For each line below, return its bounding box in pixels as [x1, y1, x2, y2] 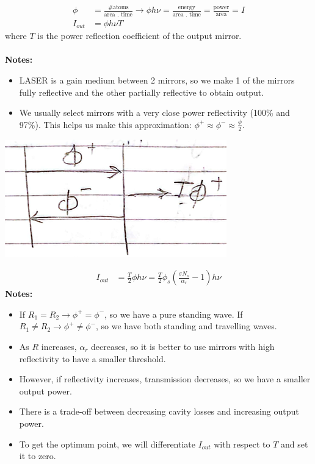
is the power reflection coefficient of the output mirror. [37, 29, 242, 42]
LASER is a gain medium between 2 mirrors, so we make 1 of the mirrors [19, 73, 295, 86]
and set [280, 437, 308, 450]
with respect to [214, 437, 270, 450]
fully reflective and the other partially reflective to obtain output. [19, 85, 264, 98]
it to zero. [19, 449, 56, 462]
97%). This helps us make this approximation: [19, 118, 192, 130]
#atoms [107, 4, 129, 11]
